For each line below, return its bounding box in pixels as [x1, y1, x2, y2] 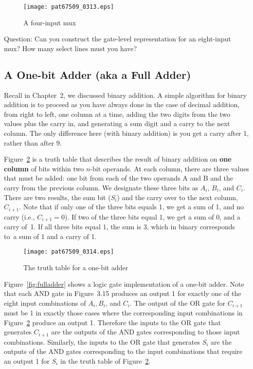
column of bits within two [4, 163, 84, 173]
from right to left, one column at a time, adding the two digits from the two [4, 109, 231, 119]
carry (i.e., [4, 211, 35, 221]
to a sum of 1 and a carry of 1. [4, 231, 97, 241]
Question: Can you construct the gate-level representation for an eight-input [4, 34, 231, 44]
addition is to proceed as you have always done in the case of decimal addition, [4, 99, 240, 110]
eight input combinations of [4, 297, 86, 308]
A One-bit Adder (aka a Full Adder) [4, 67, 191, 82]
